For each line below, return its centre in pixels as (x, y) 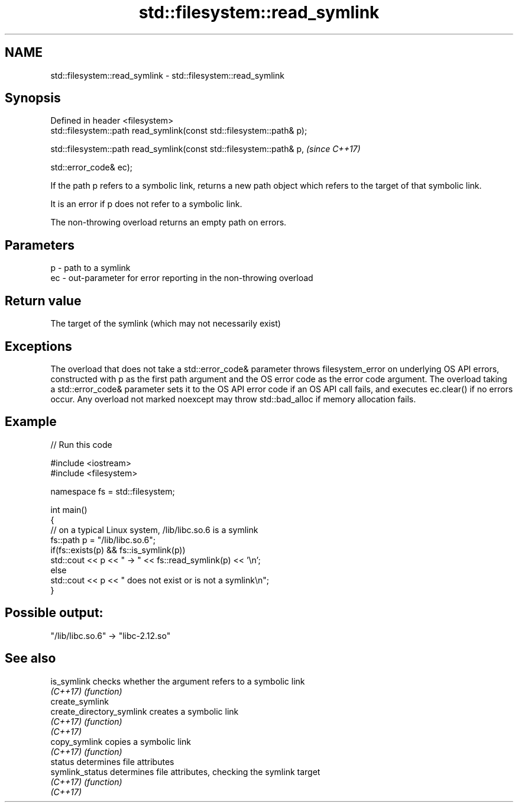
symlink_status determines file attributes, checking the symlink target (185, 772)
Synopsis (33, 98)
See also (30, 658)
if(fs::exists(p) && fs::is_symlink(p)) (118, 550)
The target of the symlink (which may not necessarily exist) (166, 324)
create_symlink (80, 701)
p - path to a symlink (90, 268)
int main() (69, 509)
